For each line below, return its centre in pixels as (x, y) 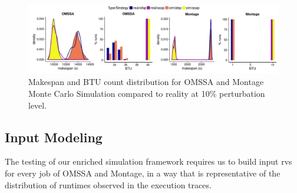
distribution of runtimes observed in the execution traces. (108, 184)
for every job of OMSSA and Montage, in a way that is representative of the (143, 173)
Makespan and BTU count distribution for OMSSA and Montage (146, 82)
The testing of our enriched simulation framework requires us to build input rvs (148, 161)
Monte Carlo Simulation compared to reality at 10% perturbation (147, 93)
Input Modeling (54, 137)
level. (38, 105)
